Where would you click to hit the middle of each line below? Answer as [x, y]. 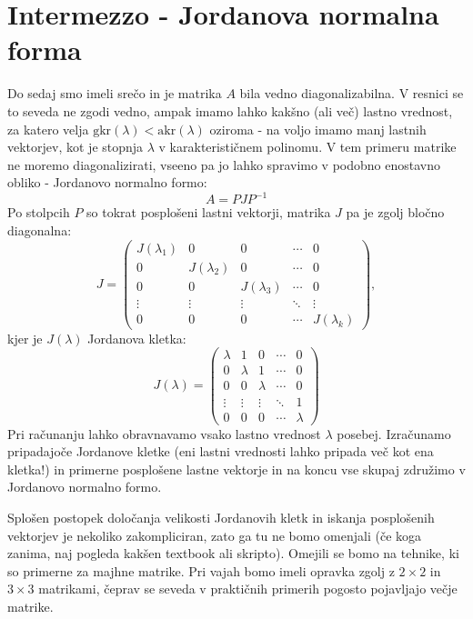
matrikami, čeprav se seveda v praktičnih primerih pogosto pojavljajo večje [248, 589]
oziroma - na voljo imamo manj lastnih [318, 129]
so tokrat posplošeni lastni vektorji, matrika [209, 212]
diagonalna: [40, 230]
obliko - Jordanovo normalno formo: [107, 182]
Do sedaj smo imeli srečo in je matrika [115, 93]
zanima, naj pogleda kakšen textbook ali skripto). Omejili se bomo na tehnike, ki [233, 553]
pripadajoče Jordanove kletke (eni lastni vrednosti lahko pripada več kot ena [221, 451]
